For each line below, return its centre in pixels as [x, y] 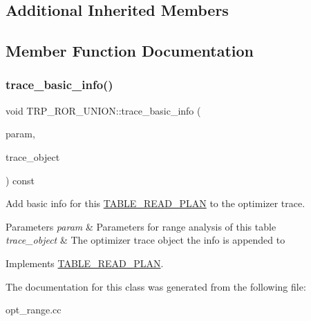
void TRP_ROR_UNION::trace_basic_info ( [103, 110]
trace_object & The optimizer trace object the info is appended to [145, 240]
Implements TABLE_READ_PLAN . [85, 263]
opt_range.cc [34, 310]
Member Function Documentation [130, 51]
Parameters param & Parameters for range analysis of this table [141, 226]
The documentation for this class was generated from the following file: [156, 286]
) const [20, 180]
